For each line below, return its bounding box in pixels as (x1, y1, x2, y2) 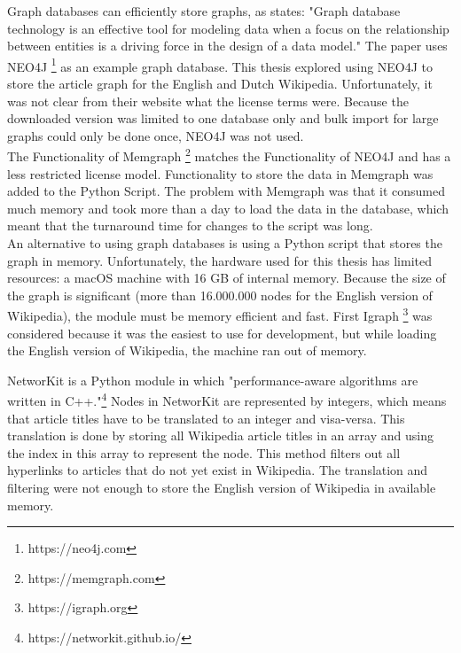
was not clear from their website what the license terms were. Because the (7, 91, 409, 110)
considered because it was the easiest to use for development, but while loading (7, 323, 437, 342)
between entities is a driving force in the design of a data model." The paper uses (7, 36, 448, 55)
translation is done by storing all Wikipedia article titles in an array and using (7, 426, 434, 445)
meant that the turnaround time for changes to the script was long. (7, 216, 373, 235)
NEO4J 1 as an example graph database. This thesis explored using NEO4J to (7, 54, 434, 75)
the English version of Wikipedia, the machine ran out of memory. (7, 341, 367, 360)
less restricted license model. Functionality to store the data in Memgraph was (7, 164, 434, 183)
